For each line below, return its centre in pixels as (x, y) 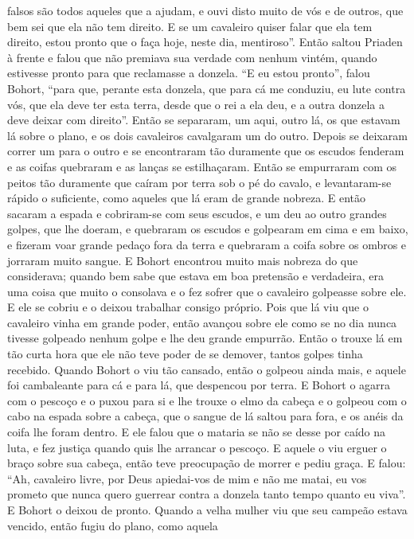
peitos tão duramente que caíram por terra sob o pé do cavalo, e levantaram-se (199, 182)
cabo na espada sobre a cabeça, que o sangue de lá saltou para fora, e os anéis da (205, 416)
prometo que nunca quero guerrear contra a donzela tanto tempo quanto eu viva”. (207, 494)
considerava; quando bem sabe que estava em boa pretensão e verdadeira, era (195, 276)
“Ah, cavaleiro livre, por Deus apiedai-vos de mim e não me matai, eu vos (187, 478)
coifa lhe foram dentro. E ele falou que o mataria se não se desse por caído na (197, 432)
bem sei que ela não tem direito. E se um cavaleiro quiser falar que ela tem (190, 26)
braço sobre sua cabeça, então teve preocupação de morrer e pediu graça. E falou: (207, 463)
